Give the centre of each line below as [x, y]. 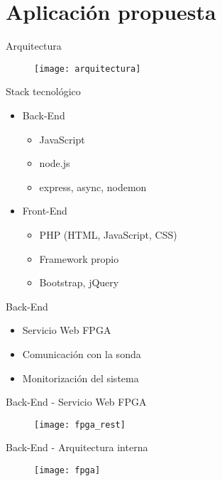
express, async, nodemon [93, 187]
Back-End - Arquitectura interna [77, 447]
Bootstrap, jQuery [79, 282]
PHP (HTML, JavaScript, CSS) [108, 234]
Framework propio [79, 258]
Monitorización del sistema [81, 378]
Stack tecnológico [43, 91]
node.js [55, 163]
